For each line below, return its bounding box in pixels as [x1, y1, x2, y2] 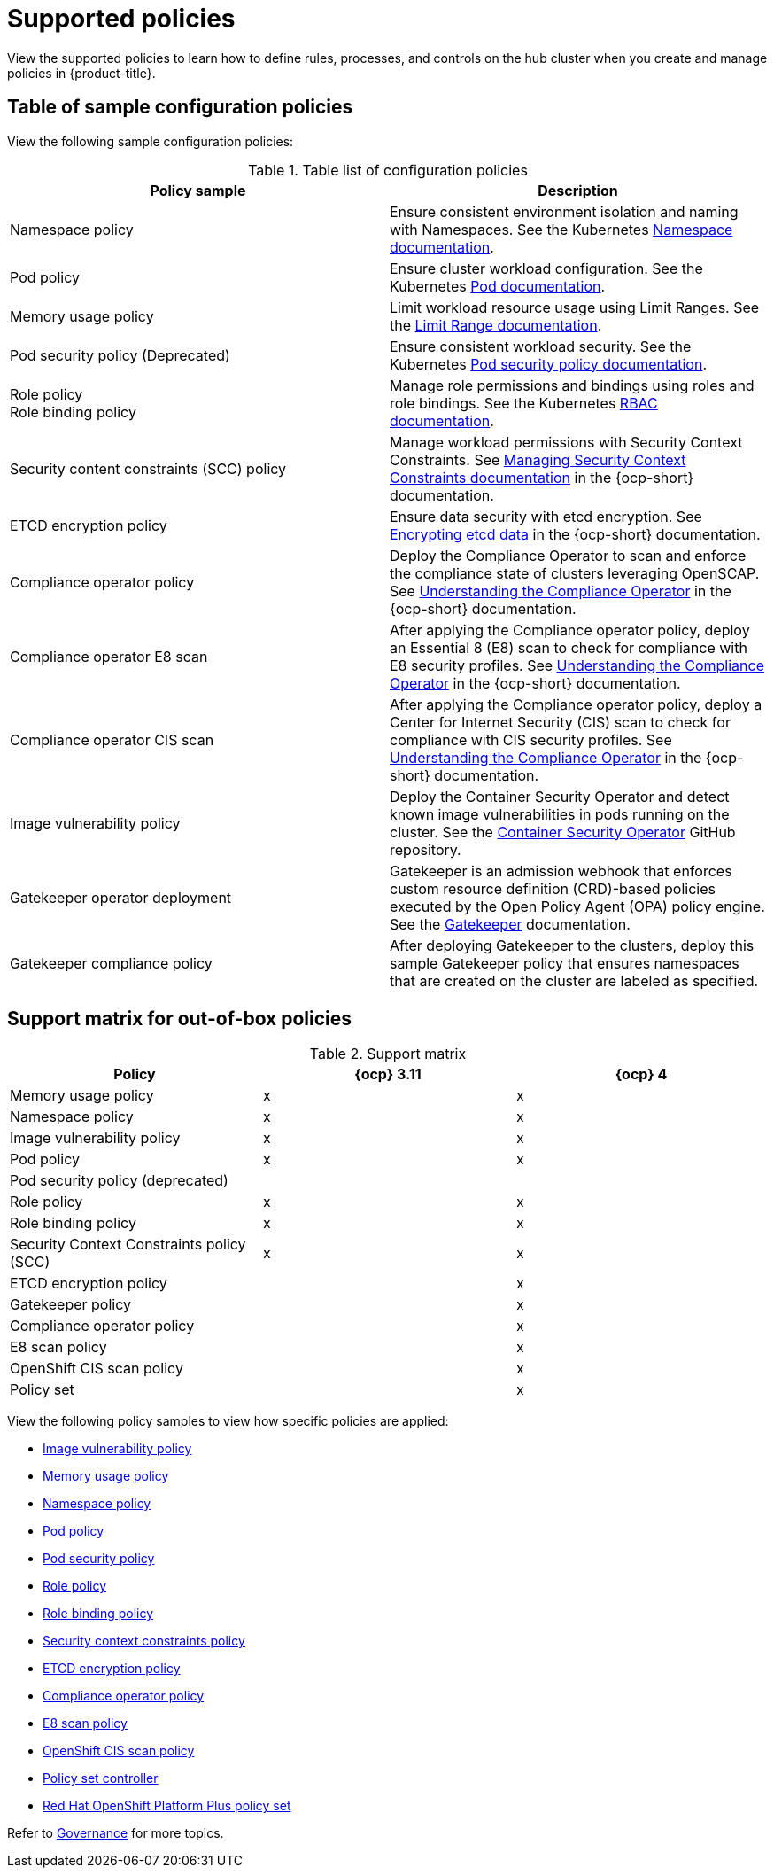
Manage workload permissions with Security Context [390, 432, 743, 451]
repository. [390, 840, 461, 859]
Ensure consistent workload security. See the [390, 337, 692, 355]
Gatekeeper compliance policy [10, 953, 213, 972]
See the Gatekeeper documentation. [390, 914, 631, 933]
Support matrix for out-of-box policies [7, 1008, 352, 1031]
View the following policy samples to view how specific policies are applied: [7, 1413, 449, 1429]
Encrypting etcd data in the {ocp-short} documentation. [390, 525, 761, 543]
